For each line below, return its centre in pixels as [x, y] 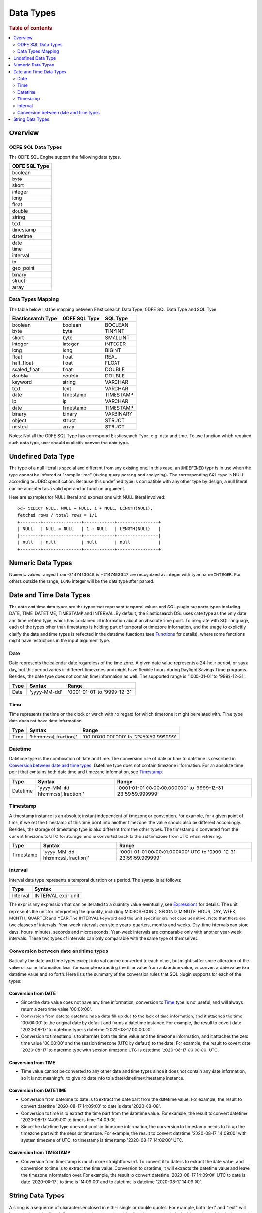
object [19, 421]
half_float [23, 363]
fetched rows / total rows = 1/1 [57, 515]
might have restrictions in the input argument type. [59, 640]
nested [20, 427]
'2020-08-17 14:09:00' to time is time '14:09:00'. [70, 1120]
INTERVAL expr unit [57, 896]
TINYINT [115, 331]
